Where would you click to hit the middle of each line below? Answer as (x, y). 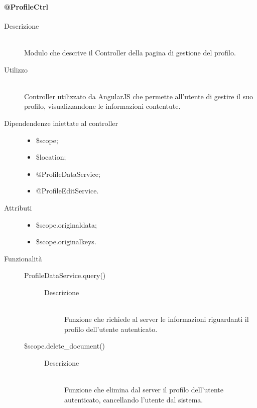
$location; (51, 157)
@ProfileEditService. (67, 191)
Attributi (18, 207)
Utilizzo (16, 69)
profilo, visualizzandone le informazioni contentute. (102, 106)
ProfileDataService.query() (65, 275)
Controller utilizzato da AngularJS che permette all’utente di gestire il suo (139, 96)
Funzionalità (23, 258)
